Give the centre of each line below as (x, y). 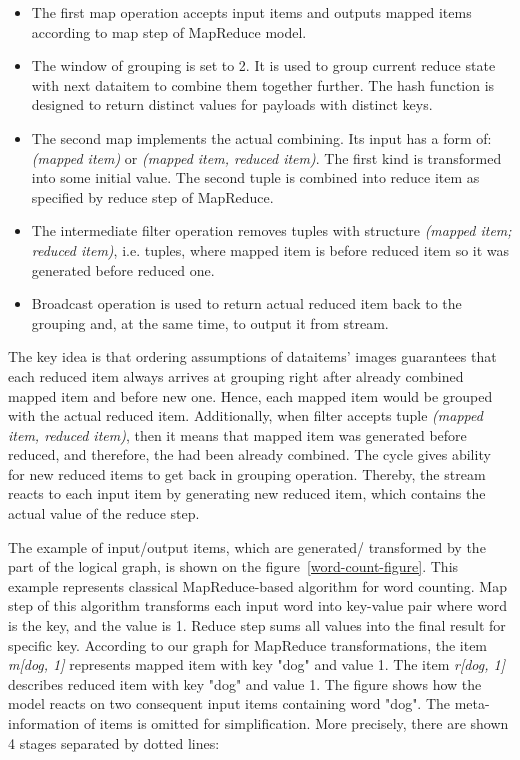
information (44, 723)
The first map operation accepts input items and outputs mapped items (251, 12)
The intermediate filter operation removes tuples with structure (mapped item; (271, 230)
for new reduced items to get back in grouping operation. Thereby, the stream (247, 473)
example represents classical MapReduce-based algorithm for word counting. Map (257, 585)
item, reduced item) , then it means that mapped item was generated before (237, 434)
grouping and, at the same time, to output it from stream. (210, 322)
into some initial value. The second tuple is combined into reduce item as (255, 177)
